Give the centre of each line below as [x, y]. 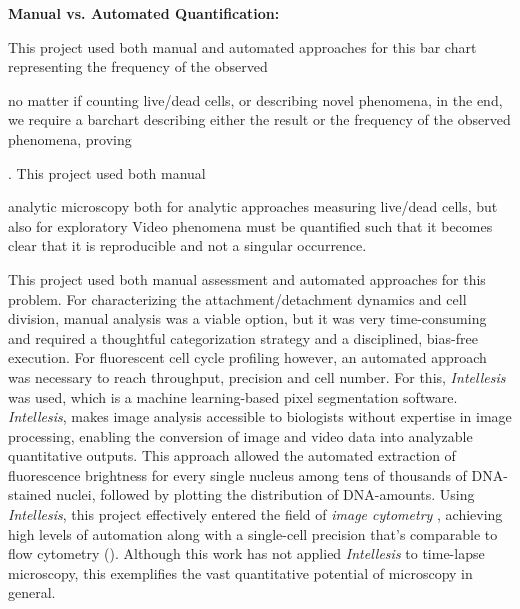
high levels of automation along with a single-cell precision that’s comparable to [253, 533]
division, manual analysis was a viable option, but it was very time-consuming [247, 318]
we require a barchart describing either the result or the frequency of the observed [259, 119]
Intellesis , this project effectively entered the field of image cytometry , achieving [255, 514]
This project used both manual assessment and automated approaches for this [247, 278]
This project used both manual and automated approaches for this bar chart [242, 46]
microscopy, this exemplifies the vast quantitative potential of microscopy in [240, 572]
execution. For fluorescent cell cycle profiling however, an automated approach [247, 357]
